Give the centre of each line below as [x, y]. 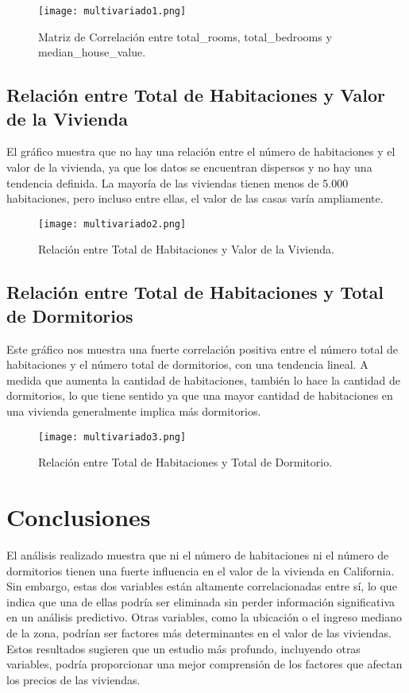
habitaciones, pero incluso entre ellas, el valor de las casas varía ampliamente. [195, 198]
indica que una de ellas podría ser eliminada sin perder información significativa [201, 601]
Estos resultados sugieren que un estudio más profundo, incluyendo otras [183, 648]
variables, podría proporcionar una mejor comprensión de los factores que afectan [204, 664]
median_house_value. [92, 52]
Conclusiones [79, 517]
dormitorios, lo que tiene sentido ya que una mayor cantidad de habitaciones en [200, 395]
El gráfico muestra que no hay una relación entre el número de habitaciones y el [201, 151]
